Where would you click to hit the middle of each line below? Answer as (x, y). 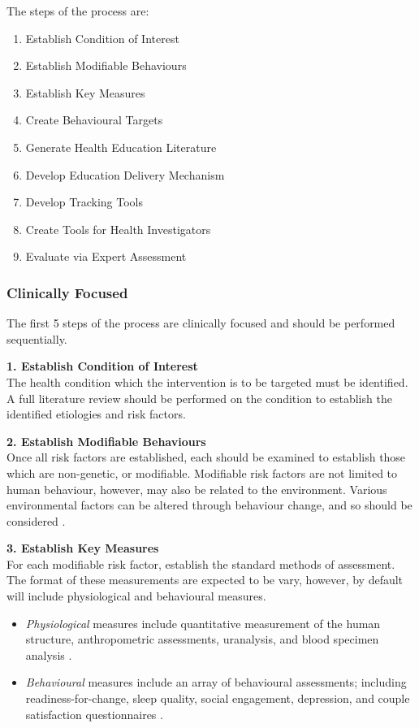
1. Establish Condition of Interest (102, 366)
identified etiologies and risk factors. (96, 414)
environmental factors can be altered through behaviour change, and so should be (209, 505)
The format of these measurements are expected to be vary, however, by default (205, 580)
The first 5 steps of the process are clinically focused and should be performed (201, 323)
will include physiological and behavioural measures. (136, 596)
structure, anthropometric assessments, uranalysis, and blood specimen (202, 639)
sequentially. (37, 338)
